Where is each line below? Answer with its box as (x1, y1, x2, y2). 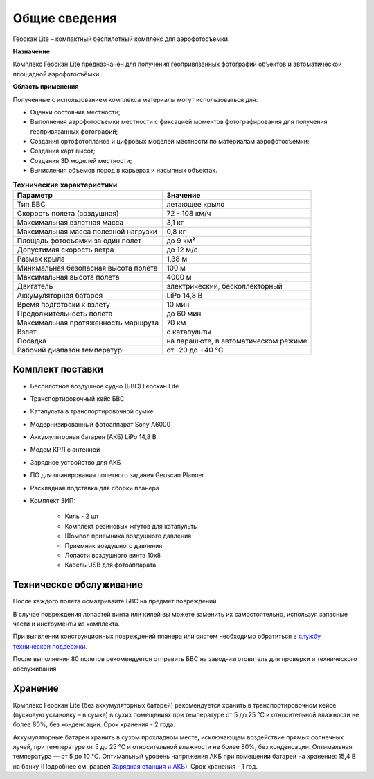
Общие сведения (12, 10, 117, 26)
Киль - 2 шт (64, 512, 100, 520)
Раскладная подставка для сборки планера (30, 483, 159, 492)
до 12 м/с (166, 245, 198, 255)
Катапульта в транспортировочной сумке (30, 407, 154, 416)
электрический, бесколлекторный (166, 282, 283, 291)
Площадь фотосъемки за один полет (17, 236, 142, 246)
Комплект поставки (12, 363, 104, 375)
